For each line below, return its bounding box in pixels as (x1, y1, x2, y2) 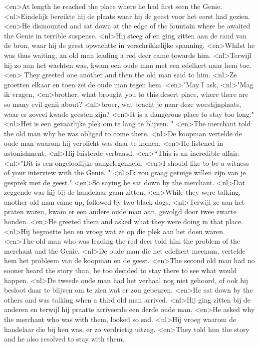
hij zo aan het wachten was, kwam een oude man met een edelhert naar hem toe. (4, 59, 252, 70)
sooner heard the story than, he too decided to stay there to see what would (4, 265, 237, 276)
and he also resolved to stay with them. (4, 334, 125, 344)
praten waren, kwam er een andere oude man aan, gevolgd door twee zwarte (4, 206, 237, 217)
